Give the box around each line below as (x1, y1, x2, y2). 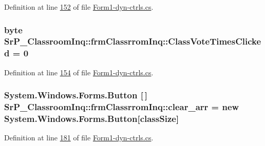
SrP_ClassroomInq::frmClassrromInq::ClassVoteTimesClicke (4, 35, 261, 48)
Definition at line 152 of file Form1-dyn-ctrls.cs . (4, 2, 154, 12)
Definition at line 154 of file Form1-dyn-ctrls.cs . (4, 67, 154, 77)
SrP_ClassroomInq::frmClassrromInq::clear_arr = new (4, 100, 239, 113)
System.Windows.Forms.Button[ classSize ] (4, 112, 179, 125)
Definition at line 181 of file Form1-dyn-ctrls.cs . (4, 132, 154, 143)
